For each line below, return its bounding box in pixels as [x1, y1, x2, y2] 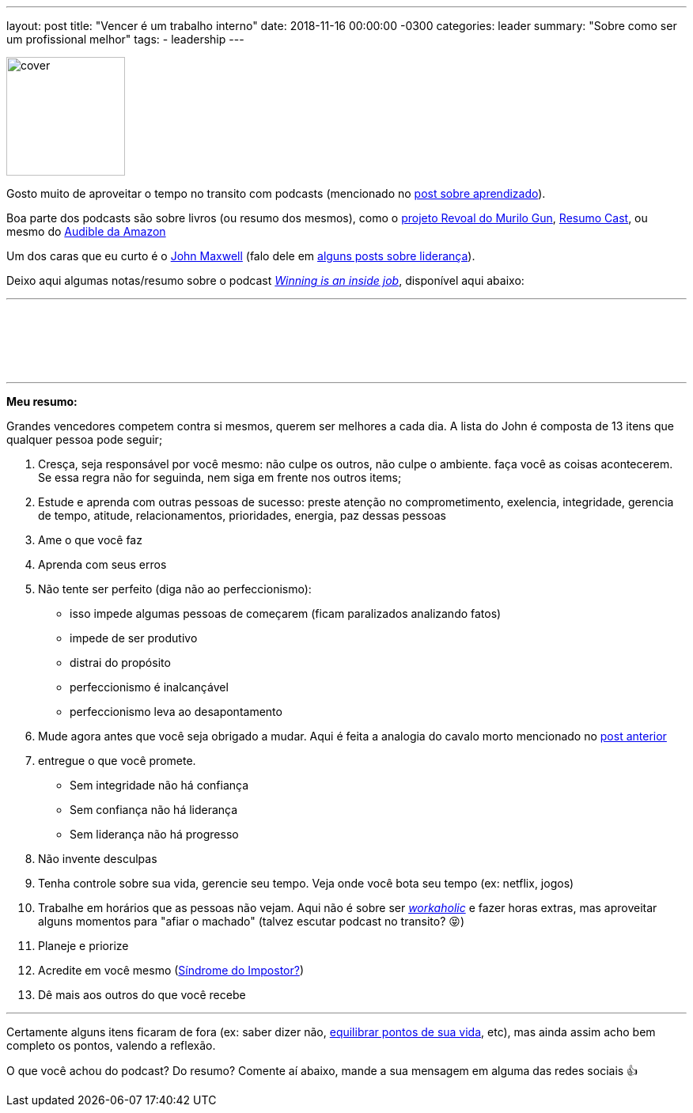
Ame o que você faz [38, 533, 142, 547]
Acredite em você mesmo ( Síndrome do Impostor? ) [38, 963, 305, 977]
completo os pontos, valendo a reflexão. [6, 1039, 216, 1052]
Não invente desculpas [38, 852, 157, 865]
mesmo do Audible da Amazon [6, 225, 166, 238]
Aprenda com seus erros [38, 558, 167, 571]
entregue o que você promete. [38, 754, 196, 767]
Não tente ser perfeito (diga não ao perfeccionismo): [38, 582, 312, 596]
